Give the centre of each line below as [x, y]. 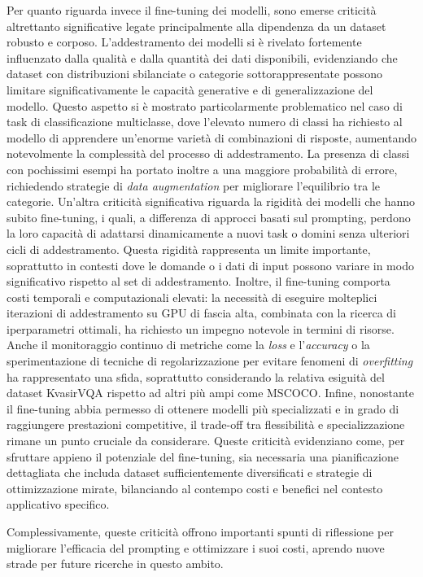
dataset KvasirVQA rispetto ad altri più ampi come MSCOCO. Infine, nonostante [210, 393]
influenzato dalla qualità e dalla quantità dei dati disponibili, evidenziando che [202, 57]
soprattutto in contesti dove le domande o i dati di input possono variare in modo [210, 265]
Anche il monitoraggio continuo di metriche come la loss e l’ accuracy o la [188, 345]
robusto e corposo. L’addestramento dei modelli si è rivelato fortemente [184, 42]
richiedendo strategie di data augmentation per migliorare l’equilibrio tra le [194, 185]
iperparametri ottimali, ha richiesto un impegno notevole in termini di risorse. [201, 328]
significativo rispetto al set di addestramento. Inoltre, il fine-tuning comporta [198, 281]
